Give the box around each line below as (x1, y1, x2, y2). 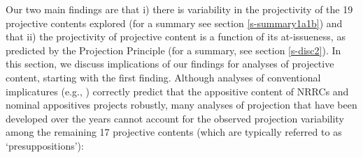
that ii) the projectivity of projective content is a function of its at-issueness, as (6, 29, 346, 44)
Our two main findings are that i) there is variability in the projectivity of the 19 (6, 2, 353, 16)
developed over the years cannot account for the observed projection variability (6, 111, 344, 125)
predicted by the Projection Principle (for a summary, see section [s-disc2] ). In (6, 42, 341, 57)
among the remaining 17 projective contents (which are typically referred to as (6, 125, 342, 139)
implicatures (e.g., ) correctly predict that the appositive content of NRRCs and (6, 84, 349, 98)
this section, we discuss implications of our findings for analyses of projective (6, 56, 334, 71)
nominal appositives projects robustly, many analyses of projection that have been (6, 97, 357, 112)
